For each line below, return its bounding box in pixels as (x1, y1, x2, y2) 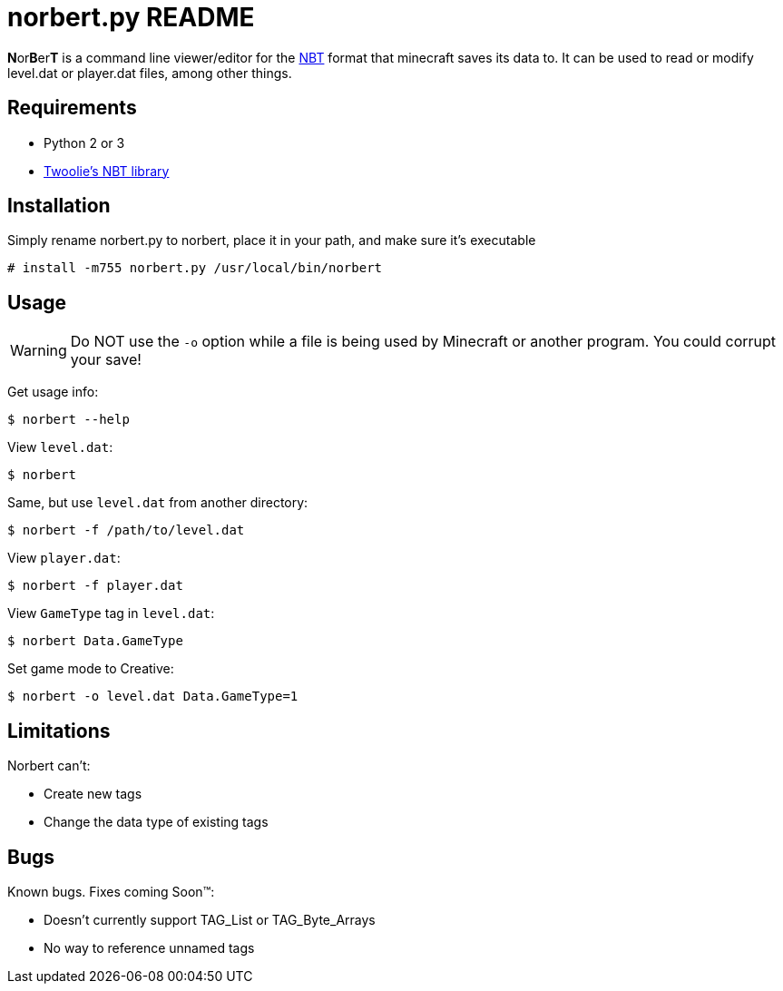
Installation (7, 194, 111, 218)
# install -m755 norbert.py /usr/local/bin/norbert (7, 260, 383, 276)
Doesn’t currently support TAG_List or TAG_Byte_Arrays (44, 911, 376, 927)
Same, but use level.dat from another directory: (7, 495, 308, 511)
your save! (70, 350, 142, 369)
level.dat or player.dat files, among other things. (7, 64, 292, 81)
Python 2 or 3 (44, 134, 125, 151)
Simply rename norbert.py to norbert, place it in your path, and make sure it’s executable (7, 232, 536, 249)
